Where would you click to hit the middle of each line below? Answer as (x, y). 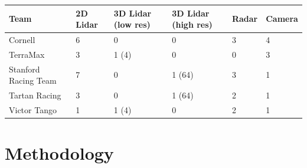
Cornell (22, 39)
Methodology (59, 153)
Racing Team (33, 80)
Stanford (25, 69)
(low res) (132, 24)
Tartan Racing (35, 95)
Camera (282, 19)
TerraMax (27, 54)
